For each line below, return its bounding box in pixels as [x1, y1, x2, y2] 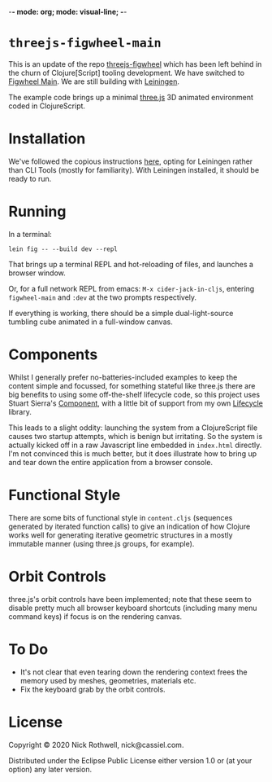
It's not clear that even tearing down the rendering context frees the [19, 667, 248, 677]
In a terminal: [8, 229, 53, 239]
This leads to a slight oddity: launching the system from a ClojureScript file [8, 423, 258, 433]
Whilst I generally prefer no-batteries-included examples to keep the [8, 372, 238, 382]
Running [8, 203, 67, 221]
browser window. [8, 268, 67, 278]
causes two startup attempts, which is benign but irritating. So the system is [8, 431, 263, 441]
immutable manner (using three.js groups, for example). [8, 538, 195, 548]
